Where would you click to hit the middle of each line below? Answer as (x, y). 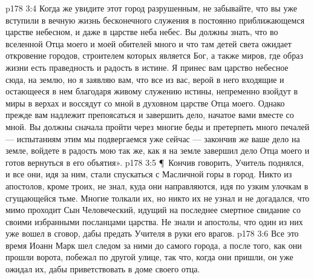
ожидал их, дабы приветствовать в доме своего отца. (103, 269)
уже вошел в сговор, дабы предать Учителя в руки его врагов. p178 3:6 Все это (152, 233)
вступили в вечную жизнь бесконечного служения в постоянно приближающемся (155, 20)
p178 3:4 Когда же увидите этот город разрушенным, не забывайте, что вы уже (151, 8)
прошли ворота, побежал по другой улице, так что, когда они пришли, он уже (149, 257)
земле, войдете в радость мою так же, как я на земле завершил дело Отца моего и (158, 150)
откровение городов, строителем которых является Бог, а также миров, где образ (154, 55)
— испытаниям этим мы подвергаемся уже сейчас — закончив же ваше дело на (153, 138)
